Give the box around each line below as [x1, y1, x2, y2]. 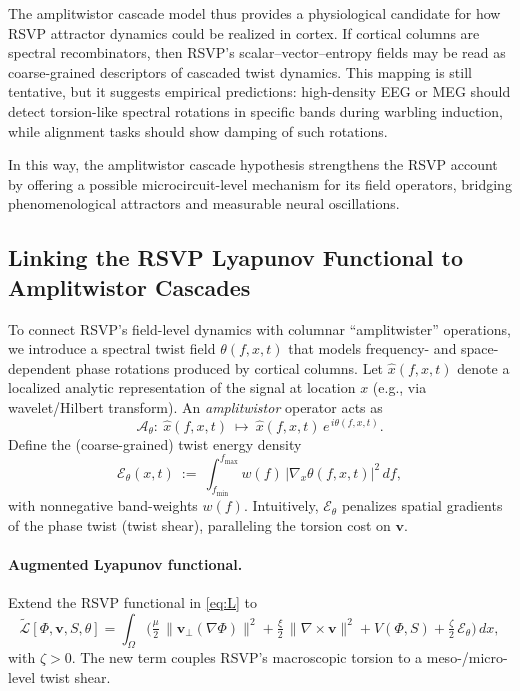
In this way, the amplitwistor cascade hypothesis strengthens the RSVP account [8, 154, 498, 175]
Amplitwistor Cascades [8, 271, 251, 302]
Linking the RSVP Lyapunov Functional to [8, 242, 463, 273]
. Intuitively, [243, 495, 319, 516]
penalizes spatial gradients [341, 495, 503, 516]
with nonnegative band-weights [8, 495, 198, 516]
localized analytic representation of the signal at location [8, 377, 356, 398]
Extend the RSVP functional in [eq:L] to [8, 592, 257, 613]
